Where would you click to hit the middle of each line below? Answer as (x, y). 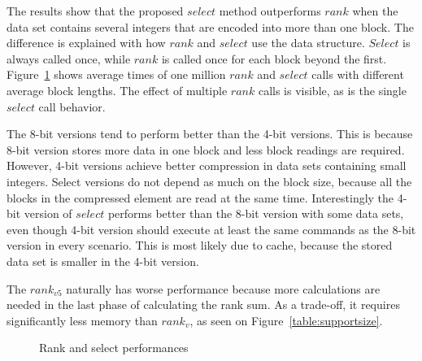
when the (375, 11)
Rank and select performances (114, 348)
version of (48, 213)
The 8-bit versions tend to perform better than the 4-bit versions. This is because (210, 134)
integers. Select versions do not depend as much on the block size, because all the (209, 181)
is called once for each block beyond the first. (274, 58)
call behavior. (72, 106)
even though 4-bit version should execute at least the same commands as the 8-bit (211, 229)
